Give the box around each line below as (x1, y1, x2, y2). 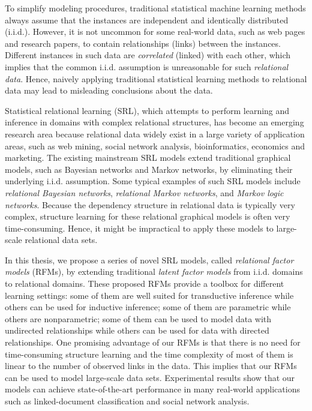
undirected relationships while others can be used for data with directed (5, 324, 269, 337)
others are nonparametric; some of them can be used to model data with (5, 312, 272, 325)
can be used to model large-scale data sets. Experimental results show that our (5, 371, 295, 383)
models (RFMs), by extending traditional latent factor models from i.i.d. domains (5, 265, 303, 278)
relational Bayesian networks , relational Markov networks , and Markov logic (5, 186, 284, 199)
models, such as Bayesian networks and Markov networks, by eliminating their (5, 163, 293, 175)
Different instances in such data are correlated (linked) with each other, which (5, 49, 291, 61)
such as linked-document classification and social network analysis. (5, 395, 250, 407)
